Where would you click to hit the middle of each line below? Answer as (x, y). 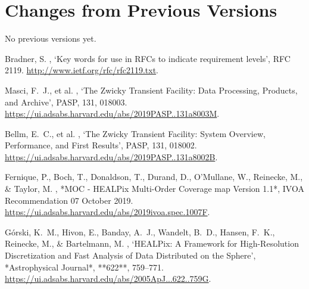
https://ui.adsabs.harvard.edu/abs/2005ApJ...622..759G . (108, 279)
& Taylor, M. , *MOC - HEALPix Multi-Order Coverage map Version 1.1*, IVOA (154, 189)
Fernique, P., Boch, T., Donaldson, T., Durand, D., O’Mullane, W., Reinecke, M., (154, 177)
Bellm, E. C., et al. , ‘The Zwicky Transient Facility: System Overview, (135, 133)
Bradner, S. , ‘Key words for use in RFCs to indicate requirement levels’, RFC (148, 58)
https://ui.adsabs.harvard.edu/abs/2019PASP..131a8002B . (111, 156)
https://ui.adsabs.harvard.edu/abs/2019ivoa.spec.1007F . (107, 212)
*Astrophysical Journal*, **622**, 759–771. (84, 267)
